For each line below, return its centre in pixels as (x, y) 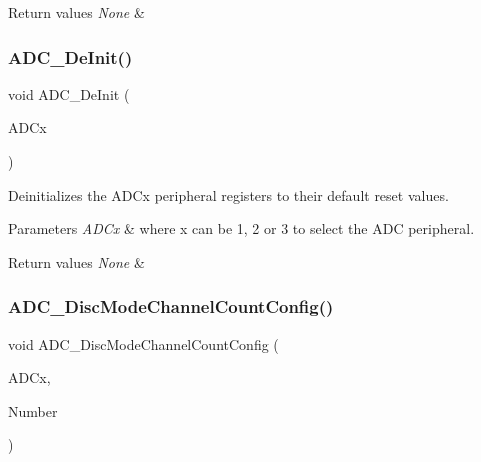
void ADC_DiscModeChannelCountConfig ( (143, 343)
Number (33, 410)
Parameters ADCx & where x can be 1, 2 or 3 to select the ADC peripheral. (241, 228)
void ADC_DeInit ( (69, 93)
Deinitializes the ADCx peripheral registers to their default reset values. (228, 194)
